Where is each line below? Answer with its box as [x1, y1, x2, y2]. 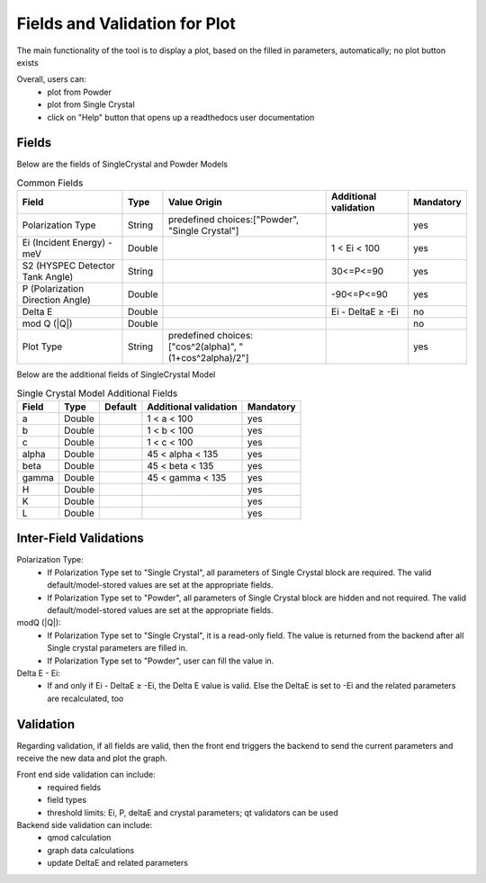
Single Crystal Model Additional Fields [16, 387, 178, 400]
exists [16, 57, 40, 68]
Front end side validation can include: [16, 770, 157, 780]
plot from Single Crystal [47, 99, 135, 110]
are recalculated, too [47, 693, 124, 704]
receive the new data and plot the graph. [16, 752, 167, 764]
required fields [47, 781, 102, 792]
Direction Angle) [22, 293, 92, 306]
